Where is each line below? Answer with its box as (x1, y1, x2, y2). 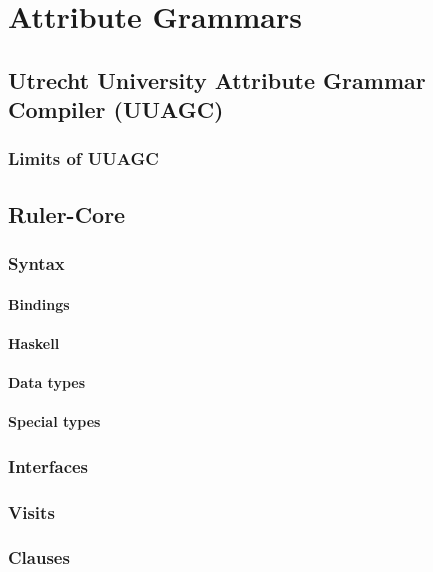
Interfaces (8, 453, 89, 478)
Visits (8, 499, 55, 524)
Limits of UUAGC (8, 146, 159, 171)
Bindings (8, 293, 70, 314)
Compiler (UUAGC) (8, 94, 224, 125)
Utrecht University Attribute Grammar (8, 64, 426, 95)
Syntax (8, 251, 65, 276)
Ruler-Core (8, 198, 126, 229)
